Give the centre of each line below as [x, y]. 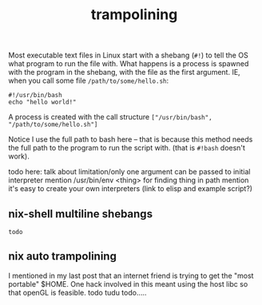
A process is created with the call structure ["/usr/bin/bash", [111, 117]
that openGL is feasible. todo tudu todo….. [77, 292]
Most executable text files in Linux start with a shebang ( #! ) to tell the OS [129, 55]
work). [19, 156]
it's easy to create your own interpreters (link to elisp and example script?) [131, 189]
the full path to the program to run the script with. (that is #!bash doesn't [127, 148]
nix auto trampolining [63, 256]
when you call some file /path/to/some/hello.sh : [89, 80]
